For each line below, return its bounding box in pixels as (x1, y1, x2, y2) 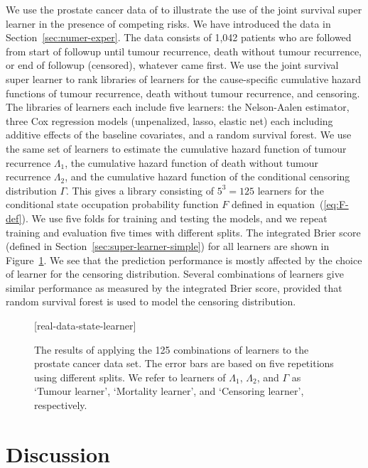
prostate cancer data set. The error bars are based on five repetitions (34, 356, 334, 371)
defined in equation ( (231, 197, 324, 212)
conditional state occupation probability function (6, 197, 219, 212)
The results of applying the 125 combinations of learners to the (34, 342, 309, 357)
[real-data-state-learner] (34, 318, 136, 333)
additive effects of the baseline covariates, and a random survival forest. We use (6, 127, 352, 142)
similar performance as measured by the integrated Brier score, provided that (6, 280, 342, 295)
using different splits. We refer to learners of (34, 369, 226, 384)
